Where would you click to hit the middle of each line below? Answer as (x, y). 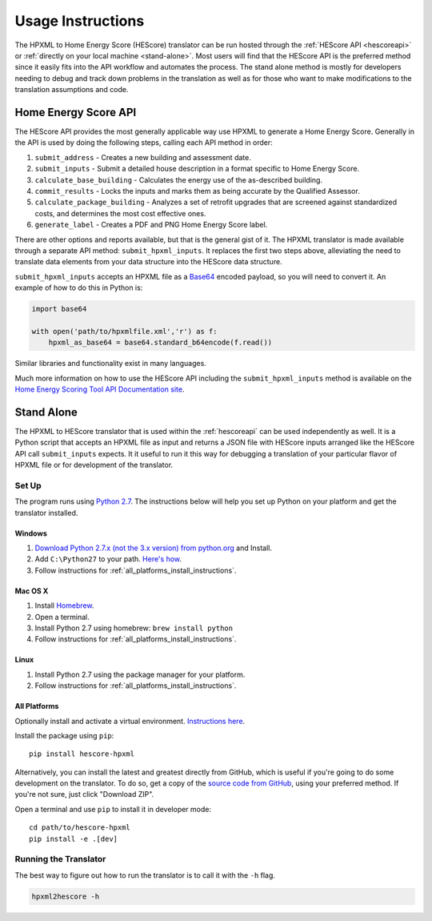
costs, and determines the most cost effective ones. (120, 213)
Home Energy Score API (76, 112)
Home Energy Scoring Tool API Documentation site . (100, 389)
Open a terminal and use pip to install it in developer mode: (113, 809)
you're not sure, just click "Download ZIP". (84, 794)
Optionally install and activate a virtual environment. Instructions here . (130, 721)
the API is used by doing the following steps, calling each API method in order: (144, 143)
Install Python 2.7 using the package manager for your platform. (140, 674)
